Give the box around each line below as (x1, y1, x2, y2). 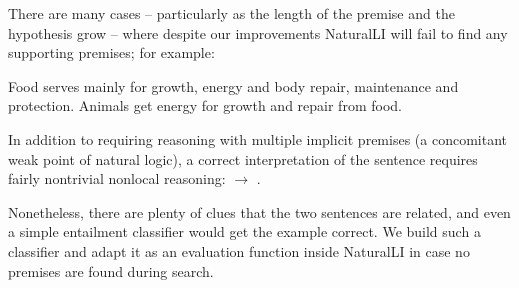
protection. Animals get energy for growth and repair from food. (8, 95, 402, 116)
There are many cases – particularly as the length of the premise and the (8, 3, 455, 23)
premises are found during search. (8, 260, 214, 281)
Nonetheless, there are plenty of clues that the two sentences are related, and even (8, 201, 511, 222)
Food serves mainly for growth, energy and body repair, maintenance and (8, 75, 459, 96)
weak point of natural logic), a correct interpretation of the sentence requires (8, 148, 478, 169)
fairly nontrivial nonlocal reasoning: (8, 168, 226, 189)
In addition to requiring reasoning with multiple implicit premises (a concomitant (8, 128, 507, 149)
